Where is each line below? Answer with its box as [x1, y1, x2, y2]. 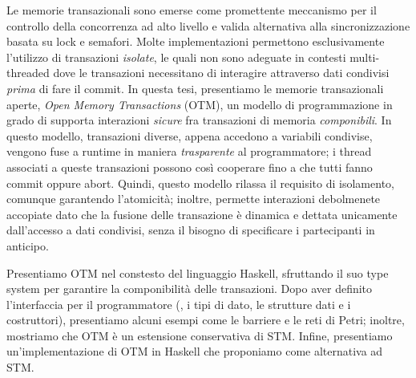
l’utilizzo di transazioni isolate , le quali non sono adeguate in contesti [6, 48, 346, 65]
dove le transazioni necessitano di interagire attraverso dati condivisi [53, 64, 390, 81]
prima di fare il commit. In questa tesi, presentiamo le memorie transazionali [6, 79, 384, 96]
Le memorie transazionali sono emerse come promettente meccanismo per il [6, 2, 377, 18]
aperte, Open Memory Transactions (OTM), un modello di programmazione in [6, 96, 393, 112]
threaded [6, 64, 50, 81]
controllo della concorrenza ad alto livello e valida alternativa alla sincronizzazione [6, 17, 410, 34]
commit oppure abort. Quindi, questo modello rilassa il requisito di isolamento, [6, 174, 394, 191]
